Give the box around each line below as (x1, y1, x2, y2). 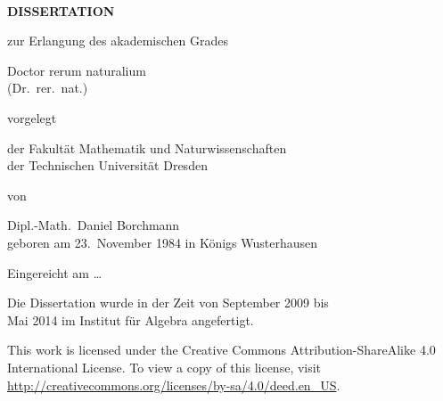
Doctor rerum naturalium (7, 61, 146, 79)
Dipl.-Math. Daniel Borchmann (7, 216, 180, 234)
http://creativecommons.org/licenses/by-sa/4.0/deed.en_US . (7, 375, 340, 394)
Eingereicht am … (7, 263, 103, 282)
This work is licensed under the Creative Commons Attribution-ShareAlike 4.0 (7, 340, 436, 359)
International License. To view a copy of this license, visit (7, 357, 322, 376)
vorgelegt (7, 108, 57, 127)
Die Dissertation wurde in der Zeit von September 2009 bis (7, 293, 329, 312)
